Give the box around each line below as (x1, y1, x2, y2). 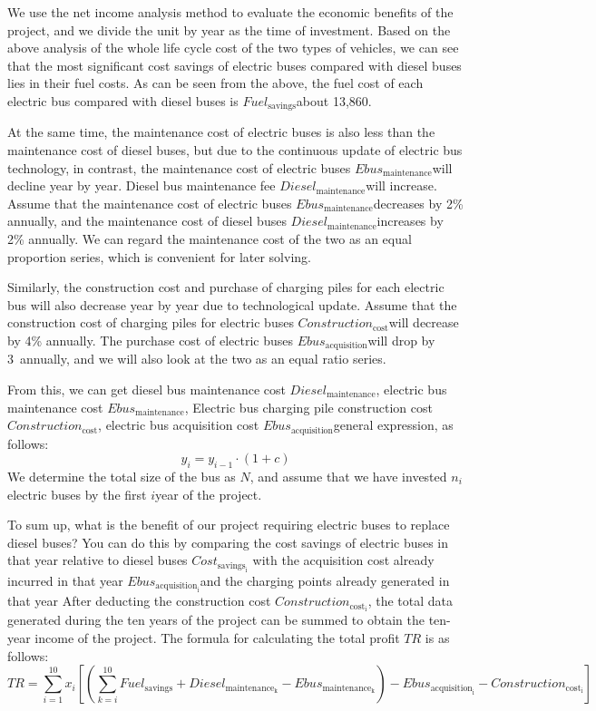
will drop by (367, 330, 435, 349)
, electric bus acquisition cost (98, 415, 259, 434)
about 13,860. (296, 91, 372, 110)
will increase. (366, 176, 437, 195)
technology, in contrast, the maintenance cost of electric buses (7, 158, 351, 177)
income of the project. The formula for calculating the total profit (34, 628, 400, 647)
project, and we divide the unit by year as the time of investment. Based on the (7, 20, 451, 39)
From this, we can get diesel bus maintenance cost (7, 380, 286, 398)
